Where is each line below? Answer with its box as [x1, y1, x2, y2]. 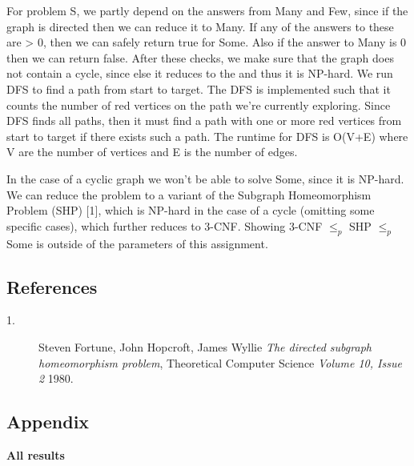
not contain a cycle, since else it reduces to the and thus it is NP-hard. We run [6, 65, 393, 82]
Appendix [6, 409, 90, 434]
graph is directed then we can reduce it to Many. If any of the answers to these [6, 18, 394, 34]
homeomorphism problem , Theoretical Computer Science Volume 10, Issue [38, 354, 402, 371]
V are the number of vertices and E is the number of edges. [6, 143, 298, 160]
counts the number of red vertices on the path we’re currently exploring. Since [6, 96, 391, 113]
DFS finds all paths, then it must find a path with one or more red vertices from [6, 112, 402, 129]
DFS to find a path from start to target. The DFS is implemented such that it [6, 80, 391, 97]
